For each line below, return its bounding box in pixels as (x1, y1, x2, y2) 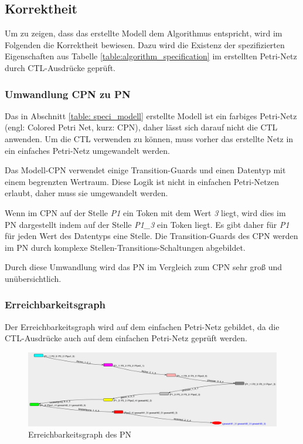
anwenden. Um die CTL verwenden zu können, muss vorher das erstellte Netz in (5, 132, 294, 144)
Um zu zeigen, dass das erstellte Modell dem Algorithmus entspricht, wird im (5, 27, 282, 39)
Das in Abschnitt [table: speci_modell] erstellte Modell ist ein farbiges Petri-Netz (5, 109, 297, 122)
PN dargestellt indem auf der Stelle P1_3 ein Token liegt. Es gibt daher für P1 (5, 218, 290, 230)
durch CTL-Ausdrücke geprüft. (5, 61, 116, 73)
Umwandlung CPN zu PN (5, 86, 131, 101)
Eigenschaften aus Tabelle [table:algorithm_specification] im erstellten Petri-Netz (5, 50, 297, 62)
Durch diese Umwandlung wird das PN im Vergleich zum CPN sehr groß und (5, 261, 282, 273)
